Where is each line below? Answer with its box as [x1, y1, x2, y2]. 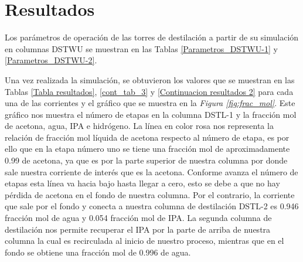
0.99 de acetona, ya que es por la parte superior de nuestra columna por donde [5, 154, 288, 166]
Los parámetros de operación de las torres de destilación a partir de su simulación [5, 31, 299, 43]
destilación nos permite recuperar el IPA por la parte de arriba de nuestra [5, 223, 271, 235]
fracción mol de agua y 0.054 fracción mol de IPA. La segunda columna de [5, 212, 272, 224]
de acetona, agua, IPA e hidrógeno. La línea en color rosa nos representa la [5, 120, 274, 132]
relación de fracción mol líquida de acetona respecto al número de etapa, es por [5, 131, 290, 143]
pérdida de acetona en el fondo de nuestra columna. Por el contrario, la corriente [5, 188, 295, 200]
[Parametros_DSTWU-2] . [5, 54, 97, 66]
